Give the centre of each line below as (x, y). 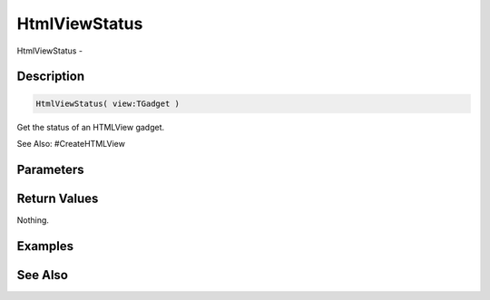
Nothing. (33, 220)
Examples (45, 246)
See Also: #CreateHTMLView (71, 143)
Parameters (50, 169)
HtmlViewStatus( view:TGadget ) (108, 103)
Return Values (58, 198)
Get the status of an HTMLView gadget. (91, 127)
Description (51, 77)
